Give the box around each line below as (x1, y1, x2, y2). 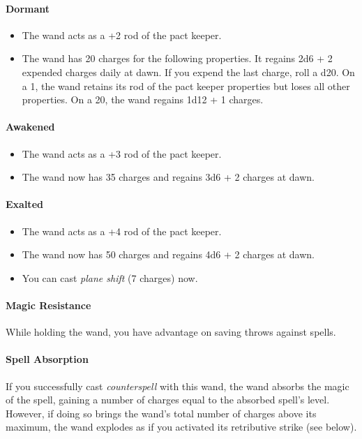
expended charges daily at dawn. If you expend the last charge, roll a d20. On (22, 64, 355, 79)
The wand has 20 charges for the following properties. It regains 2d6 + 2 (22, 51, 333, 66)
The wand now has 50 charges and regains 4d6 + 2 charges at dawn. (22, 247, 315, 262)
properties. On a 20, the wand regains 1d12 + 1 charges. (22, 92, 264, 107)
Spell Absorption (6, 352, 89, 366)
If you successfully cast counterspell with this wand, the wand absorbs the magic (6, 378, 349, 393)
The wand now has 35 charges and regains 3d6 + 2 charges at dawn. (22, 170, 315, 184)
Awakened (6, 119, 55, 134)
